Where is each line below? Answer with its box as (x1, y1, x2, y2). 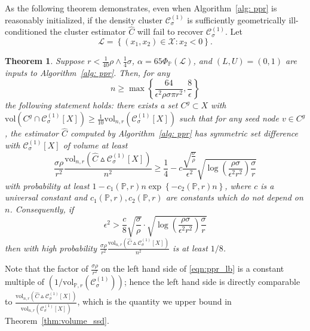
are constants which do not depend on (165, 191, 303, 204)
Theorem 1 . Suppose (5, 54, 85, 66)
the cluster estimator (50, 25, 126, 38)
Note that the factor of (5, 262, 88, 275)
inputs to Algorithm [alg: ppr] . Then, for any (5, 66, 170, 78)
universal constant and (5, 191, 87, 204)
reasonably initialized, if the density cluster (5, 13, 162, 26)
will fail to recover (137, 25, 204, 38)
